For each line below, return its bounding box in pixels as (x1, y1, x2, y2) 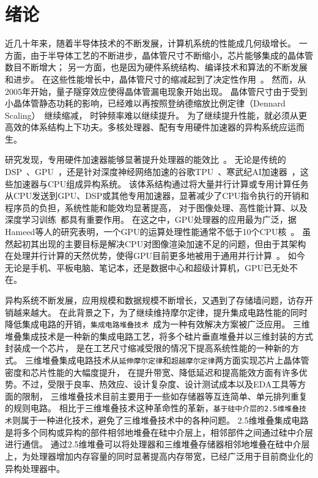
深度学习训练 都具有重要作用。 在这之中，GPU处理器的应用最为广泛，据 (5, 213, 297, 226)
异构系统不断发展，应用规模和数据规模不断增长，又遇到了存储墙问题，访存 (5, 294, 305, 306)
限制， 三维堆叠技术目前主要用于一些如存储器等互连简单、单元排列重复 (21, 389, 308, 402)
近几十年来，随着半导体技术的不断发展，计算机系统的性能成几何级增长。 (5, 37, 296, 50)
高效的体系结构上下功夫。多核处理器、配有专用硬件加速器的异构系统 (5, 121, 279, 133)
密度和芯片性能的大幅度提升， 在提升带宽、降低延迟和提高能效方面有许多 (5, 365, 299, 378)
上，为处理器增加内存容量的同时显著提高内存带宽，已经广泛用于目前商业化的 (5, 449, 313, 462)
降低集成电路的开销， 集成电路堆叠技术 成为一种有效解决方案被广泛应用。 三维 (5, 318, 310, 330)
